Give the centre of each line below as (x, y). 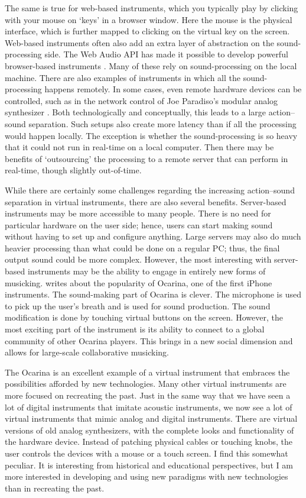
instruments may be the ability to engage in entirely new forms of (147, 271)
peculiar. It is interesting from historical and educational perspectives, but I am (149, 465)
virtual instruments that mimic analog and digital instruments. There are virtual (151, 418)
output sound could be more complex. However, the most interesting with (138, 259)
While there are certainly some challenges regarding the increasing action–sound (150, 190)
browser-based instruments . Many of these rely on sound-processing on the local (151, 65)
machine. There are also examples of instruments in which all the (123, 77)
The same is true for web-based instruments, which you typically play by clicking (152, 8)
